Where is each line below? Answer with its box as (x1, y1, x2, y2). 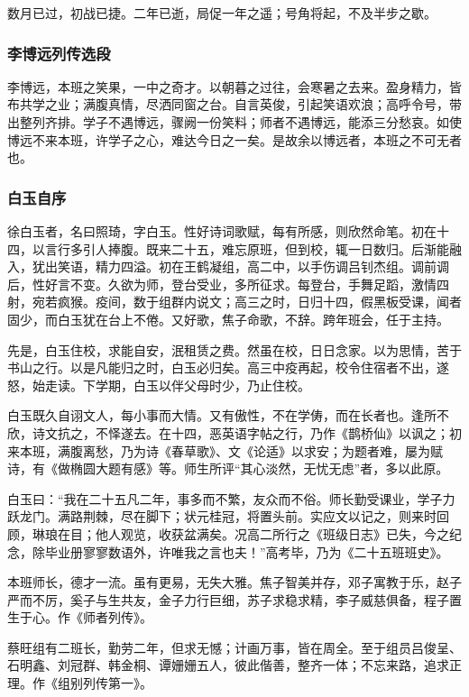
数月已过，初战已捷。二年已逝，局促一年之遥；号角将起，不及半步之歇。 (7, 4, 437, 22)
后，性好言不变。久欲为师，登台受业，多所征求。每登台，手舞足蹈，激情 (7, 274, 437, 293)
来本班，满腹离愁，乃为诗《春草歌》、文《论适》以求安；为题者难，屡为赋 (7, 441, 443, 460)
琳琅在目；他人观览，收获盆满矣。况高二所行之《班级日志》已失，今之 (32, 524, 449, 543)
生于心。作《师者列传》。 (7, 608, 152, 627)
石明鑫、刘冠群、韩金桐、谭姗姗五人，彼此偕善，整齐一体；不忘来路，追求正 (7, 656, 462, 674)
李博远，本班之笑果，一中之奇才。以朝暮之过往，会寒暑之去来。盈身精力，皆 (7, 77, 462, 96)
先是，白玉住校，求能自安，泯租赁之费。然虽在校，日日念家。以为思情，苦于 (7, 340, 462, 359)
